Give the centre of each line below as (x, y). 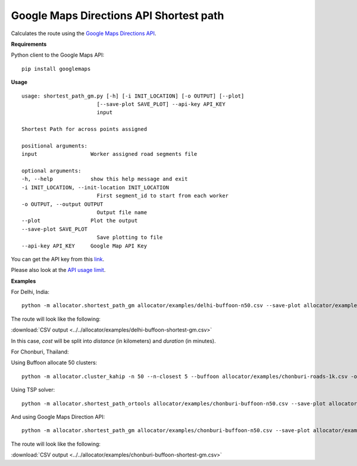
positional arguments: (55, 146)
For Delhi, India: (30, 292)
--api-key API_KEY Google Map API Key (84, 246)
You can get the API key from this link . (58, 259)
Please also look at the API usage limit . (58, 270)
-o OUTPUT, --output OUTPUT (62, 204)
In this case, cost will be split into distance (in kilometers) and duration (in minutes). (114, 341)
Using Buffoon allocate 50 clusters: (54, 362)
